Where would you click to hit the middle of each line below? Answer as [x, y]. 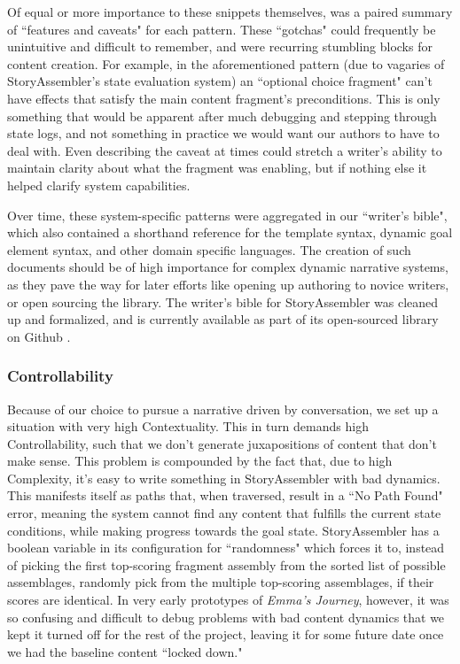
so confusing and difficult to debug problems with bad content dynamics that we [226, 617]
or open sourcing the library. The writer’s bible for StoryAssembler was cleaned [223, 301]
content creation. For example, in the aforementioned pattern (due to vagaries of [226, 63]
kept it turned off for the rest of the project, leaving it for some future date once [226, 634]
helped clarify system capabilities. [99, 185]
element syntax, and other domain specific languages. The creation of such [209, 249]
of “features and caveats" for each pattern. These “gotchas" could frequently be [222, 29]
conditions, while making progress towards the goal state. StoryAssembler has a [223, 530]
